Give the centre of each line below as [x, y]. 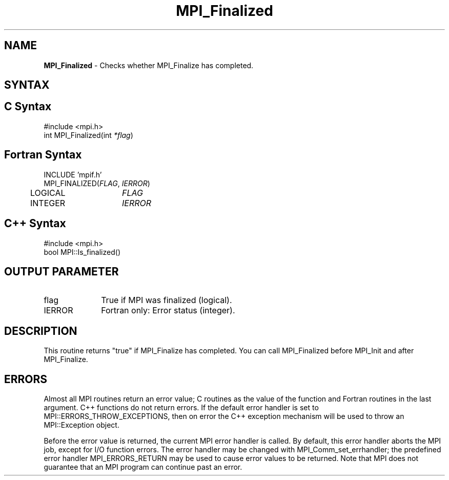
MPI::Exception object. [81, 425]
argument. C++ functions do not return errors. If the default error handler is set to [181, 408]
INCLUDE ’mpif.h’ [73, 174]
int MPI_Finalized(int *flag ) [88, 135]
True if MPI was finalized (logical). [167, 300]
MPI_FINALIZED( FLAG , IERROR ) [97, 183]
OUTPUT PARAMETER [62, 271]
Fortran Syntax [43, 155]
